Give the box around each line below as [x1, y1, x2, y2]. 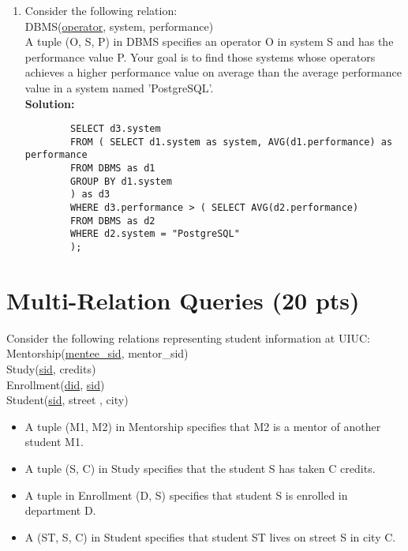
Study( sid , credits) [6, 361, 96, 377]
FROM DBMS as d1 [70, 163, 155, 174]
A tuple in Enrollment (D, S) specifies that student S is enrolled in [24, 486, 348, 503]
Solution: [24, 95, 75, 111]
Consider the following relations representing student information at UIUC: [6, 329, 370, 346]
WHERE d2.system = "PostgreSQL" [70, 228, 240, 240]
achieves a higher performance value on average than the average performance [24, 64, 402, 81]
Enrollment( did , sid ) [6, 376, 105, 392]
